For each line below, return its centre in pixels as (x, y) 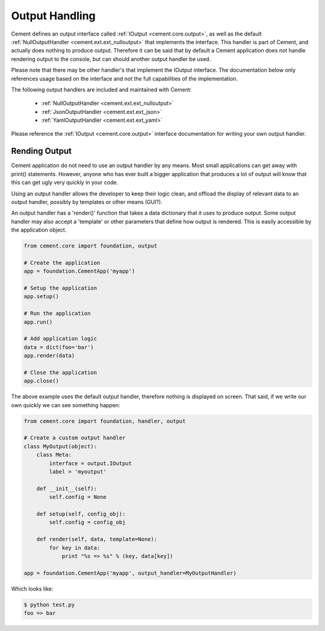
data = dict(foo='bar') (59, 347)
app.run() (38, 322)
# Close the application (60, 372)
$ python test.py (49, 604)
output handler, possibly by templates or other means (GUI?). (87, 201)
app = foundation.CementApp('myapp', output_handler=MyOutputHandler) (130, 573)
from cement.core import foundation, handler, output (105, 421)
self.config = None (78, 497)
